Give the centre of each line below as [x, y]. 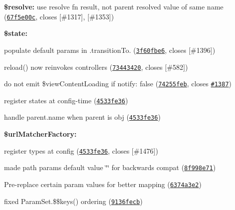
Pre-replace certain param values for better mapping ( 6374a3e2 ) [103, 184]
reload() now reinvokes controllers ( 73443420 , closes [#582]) [96, 67]
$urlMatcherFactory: [40, 134]
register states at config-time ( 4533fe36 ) [66, 100]
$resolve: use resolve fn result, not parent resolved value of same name [114, 6]
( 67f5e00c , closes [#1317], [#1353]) [59, 16]
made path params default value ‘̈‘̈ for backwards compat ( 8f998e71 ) [110, 167]
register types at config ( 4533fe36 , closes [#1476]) [81, 150]
